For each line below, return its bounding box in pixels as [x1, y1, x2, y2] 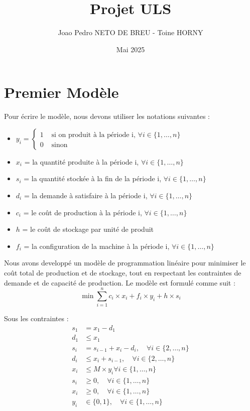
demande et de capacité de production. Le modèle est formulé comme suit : [4, 277, 235, 288]
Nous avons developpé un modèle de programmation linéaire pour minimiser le [4, 257, 246, 268]
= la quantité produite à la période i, [24, 156, 139, 167]
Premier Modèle [4, 82, 119, 102]
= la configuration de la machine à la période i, [24, 240, 170, 251]
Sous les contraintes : [4, 313, 69, 324]
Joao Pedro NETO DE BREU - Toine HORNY [58, 27, 203, 38]
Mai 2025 [116, 44, 145, 54]
